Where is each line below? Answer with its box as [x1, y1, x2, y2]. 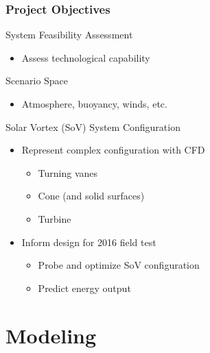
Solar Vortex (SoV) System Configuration [5, 119, 180, 134]
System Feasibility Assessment [5, 27, 133, 42]
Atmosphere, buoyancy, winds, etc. [21, 97, 167, 110]
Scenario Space [5, 73, 69, 88]
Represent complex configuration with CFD [21, 143, 205, 157]
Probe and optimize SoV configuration [38, 258, 200, 272]
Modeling [5, 321, 97, 349]
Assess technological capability [21, 50, 150, 64]
